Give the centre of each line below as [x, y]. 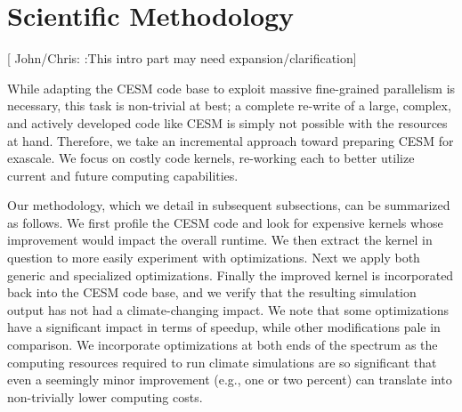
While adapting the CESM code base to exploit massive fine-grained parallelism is [231, 88]
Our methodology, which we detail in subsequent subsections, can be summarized [229, 205]
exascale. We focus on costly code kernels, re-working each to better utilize [211, 158]
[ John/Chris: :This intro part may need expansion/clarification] [182, 58]
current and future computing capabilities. [123, 175]
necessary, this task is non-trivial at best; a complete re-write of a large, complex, [229, 105]
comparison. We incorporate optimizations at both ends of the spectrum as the [223, 345]
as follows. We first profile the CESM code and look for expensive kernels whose [225, 222]
